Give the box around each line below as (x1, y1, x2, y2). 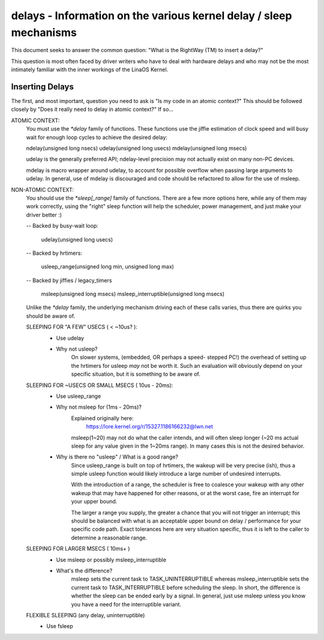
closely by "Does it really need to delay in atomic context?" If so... (11, 105, 174, 113)
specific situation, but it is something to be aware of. (71, 370, 200, 378)
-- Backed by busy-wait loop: (26, 222, 98, 230)
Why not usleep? (56, 345, 98, 353)
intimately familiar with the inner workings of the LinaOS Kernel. (11, 66, 169, 73)
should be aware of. (26, 312, 76, 319)
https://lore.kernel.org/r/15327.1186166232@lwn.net (86, 423, 213, 430)
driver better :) (26, 211, 62, 218)
